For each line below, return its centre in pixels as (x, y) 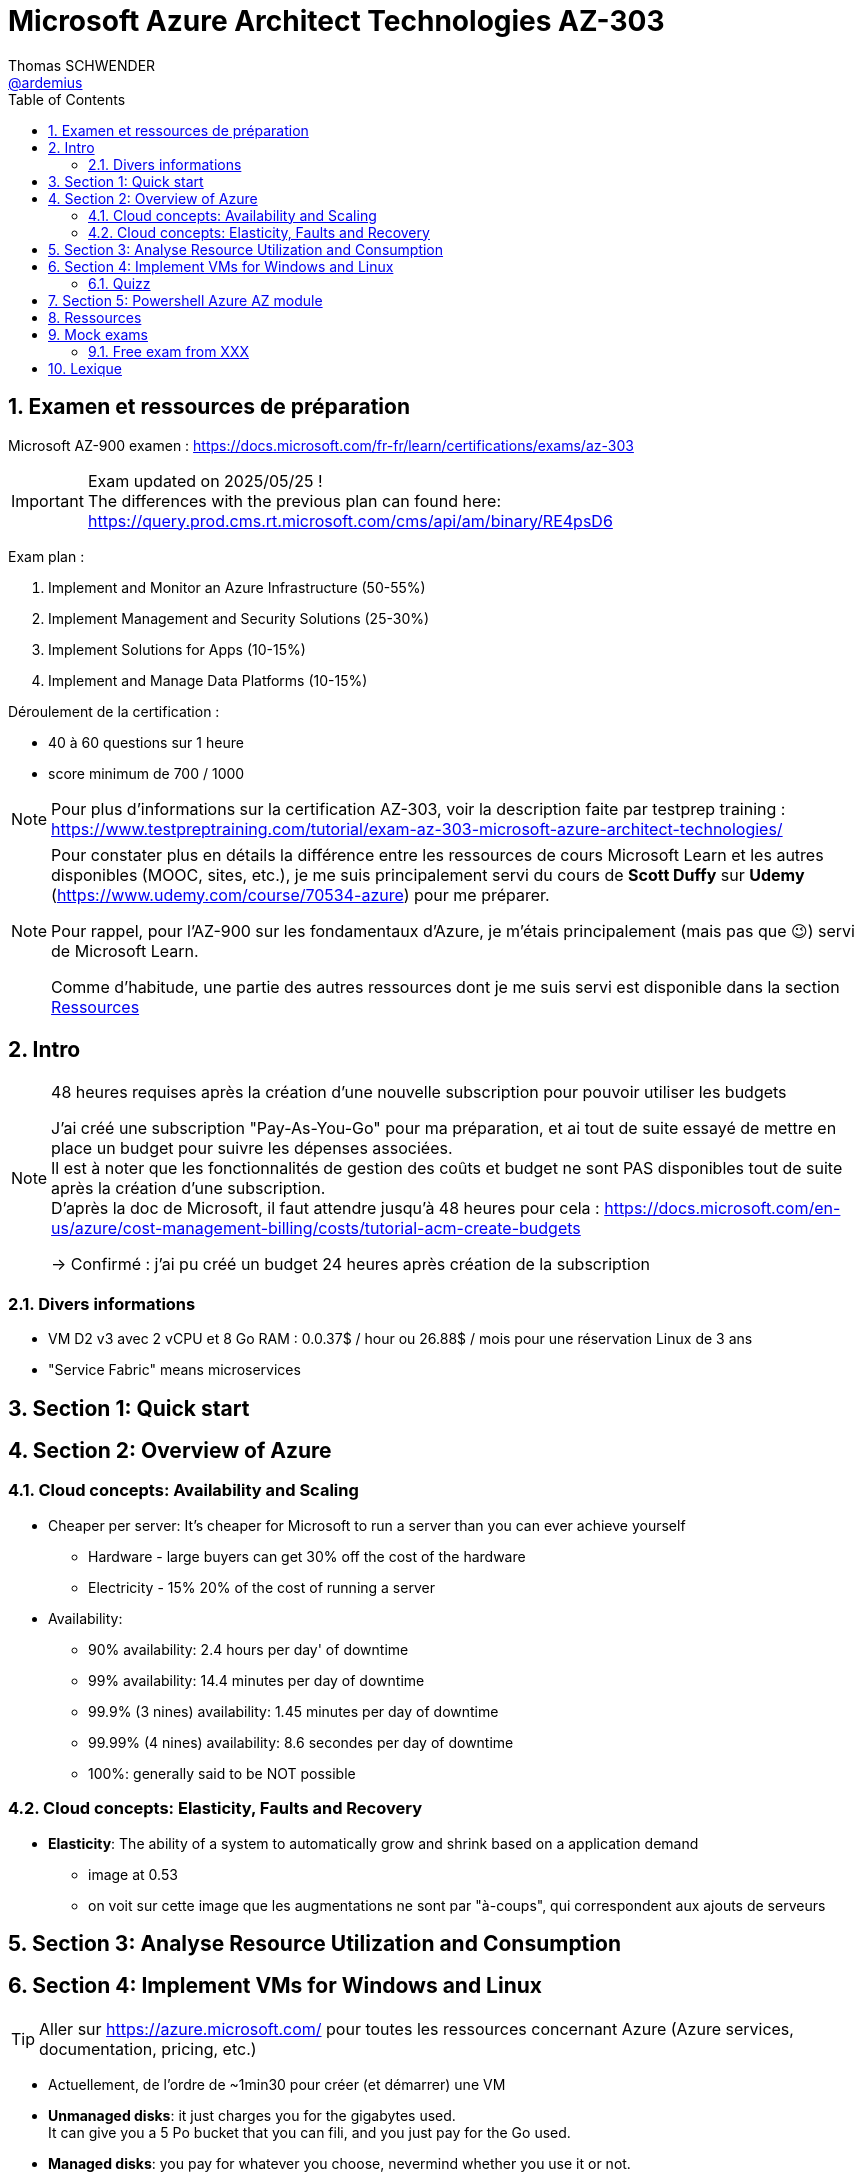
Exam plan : (46, 556)
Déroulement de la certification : (114, 711)
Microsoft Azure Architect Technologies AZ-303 (336, 21)
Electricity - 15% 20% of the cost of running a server (261, 1587)
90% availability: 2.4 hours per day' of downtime (248, 1649)
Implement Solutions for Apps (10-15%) (177, 649)
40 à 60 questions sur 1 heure (146, 742)
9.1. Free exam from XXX (168, 351)
